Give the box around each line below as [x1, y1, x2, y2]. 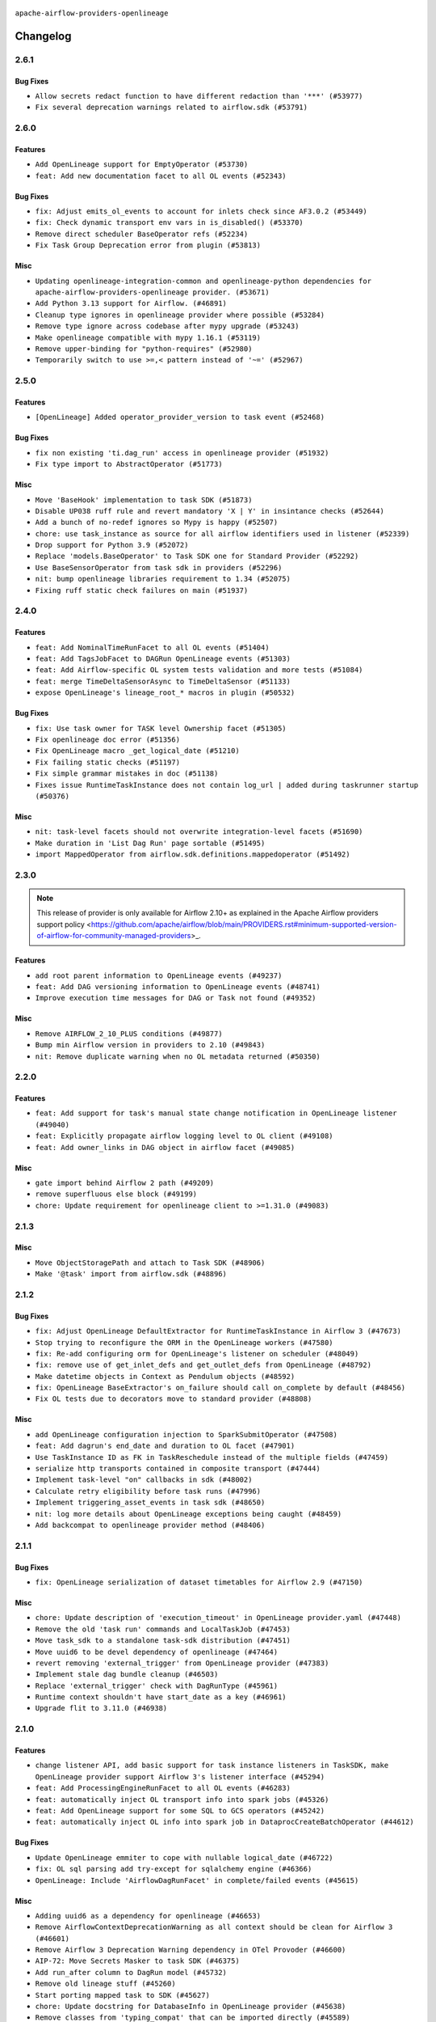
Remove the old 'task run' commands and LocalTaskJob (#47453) [35, 1624, 291, 1634]
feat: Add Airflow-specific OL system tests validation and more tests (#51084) [35, 666, 363, 675]
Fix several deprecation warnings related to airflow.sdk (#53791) [35, 103, 308, 112]
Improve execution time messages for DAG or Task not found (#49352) [35, 993, 317, 1003]
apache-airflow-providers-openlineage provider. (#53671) [35, 288, 270, 297]
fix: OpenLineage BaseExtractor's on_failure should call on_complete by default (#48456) [35, 1383, 406, 1393]
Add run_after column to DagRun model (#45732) [35, 1968, 228, 1977]
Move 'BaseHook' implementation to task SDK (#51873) [35, 495, 253, 505]
